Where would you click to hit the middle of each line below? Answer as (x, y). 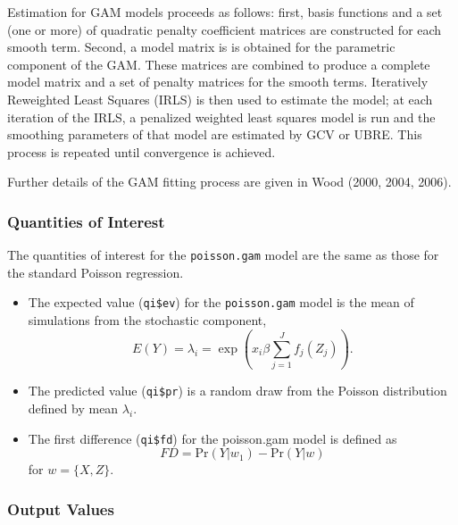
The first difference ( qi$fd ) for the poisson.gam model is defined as (212, 438)
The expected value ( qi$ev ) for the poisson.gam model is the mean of (221, 302)
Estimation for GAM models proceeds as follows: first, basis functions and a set (225, 12)
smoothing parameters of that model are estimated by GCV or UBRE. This (215, 134)
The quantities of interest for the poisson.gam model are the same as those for (223, 255)
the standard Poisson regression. (96, 272)
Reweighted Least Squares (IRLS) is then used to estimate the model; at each (220, 99)
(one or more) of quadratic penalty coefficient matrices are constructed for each (225, 29)
